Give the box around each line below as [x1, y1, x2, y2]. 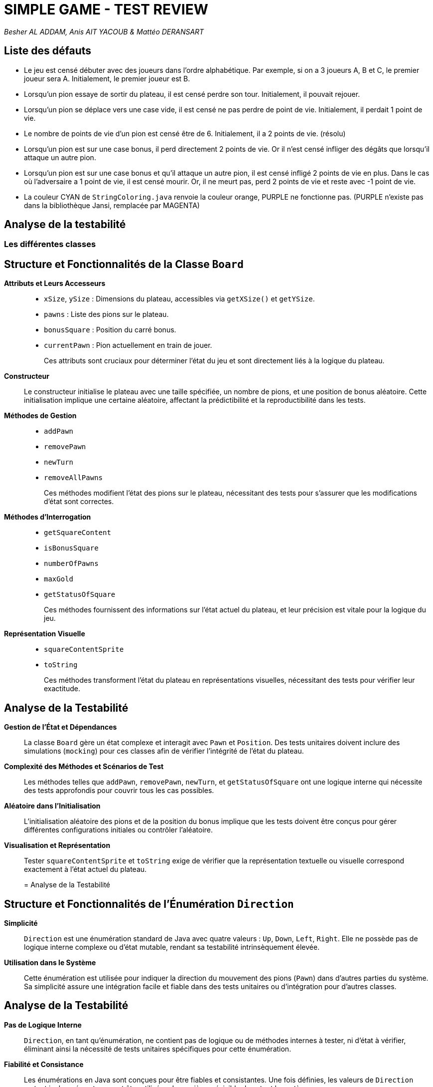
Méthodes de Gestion [4, 411, 77, 420]
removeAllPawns [44, 474, 103, 482]
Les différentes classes [4, 239, 96, 250]
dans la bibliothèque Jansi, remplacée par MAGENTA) [24, 201, 200, 210]
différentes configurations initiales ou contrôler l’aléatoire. [24, 825, 213, 834]
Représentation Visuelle [4, 629, 85, 638]
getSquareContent [44, 529, 111, 537]
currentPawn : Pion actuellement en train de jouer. [44, 341, 212, 350]
